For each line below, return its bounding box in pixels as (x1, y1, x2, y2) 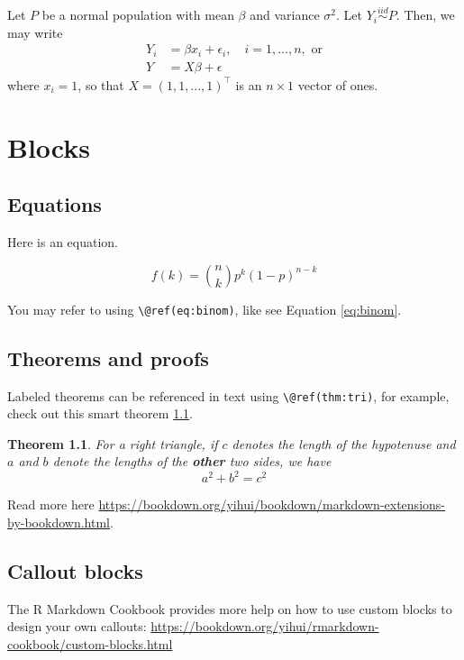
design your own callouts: (7, 617, 147, 636)
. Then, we (396, 5, 455, 24)
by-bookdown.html (7, 513, 110, 532)
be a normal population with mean (41, 5, 234, 24)
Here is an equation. (7, 233, 119, 252)
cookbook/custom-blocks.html (7, 635, 173, 654)
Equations (7, 190, 102, 218)
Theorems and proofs (7, 344, 209, 371)
